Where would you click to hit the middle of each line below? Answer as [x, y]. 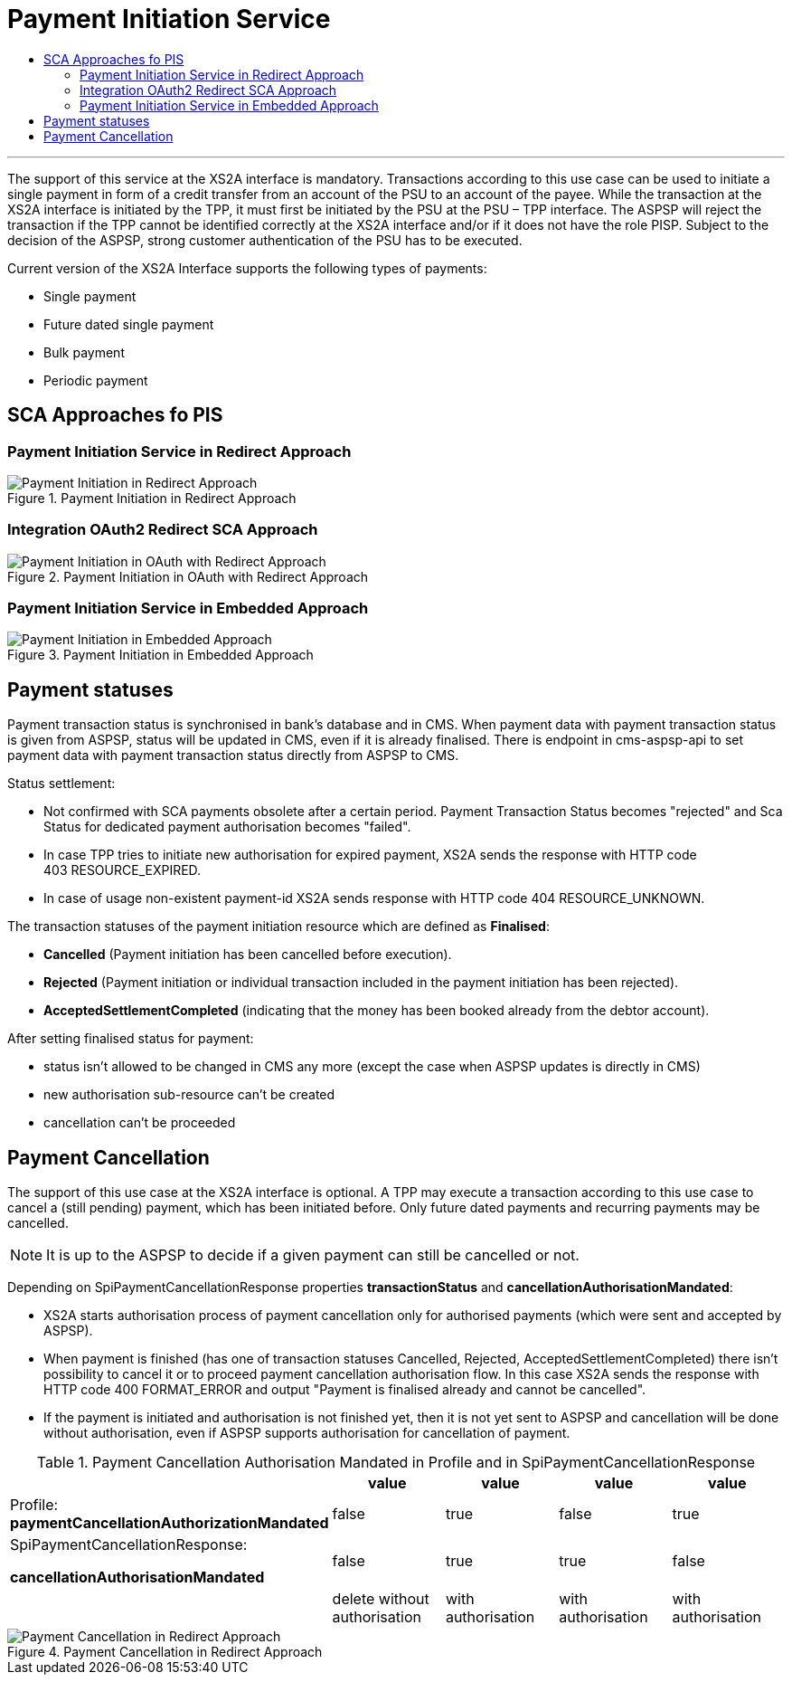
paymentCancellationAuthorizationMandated [170, 1523]
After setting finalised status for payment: [131, 1039]
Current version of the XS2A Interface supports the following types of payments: [247, 268]
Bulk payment [84, 352]
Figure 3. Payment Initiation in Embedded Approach [160, 655]
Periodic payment [96, 380]
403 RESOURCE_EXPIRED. [123, 870]
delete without [381, 1599]
